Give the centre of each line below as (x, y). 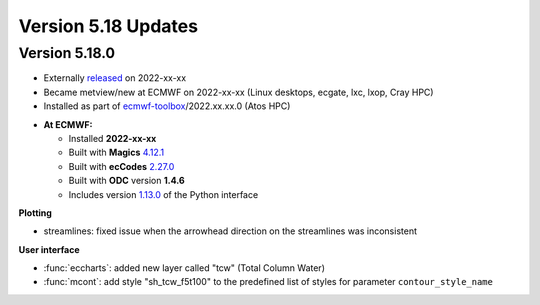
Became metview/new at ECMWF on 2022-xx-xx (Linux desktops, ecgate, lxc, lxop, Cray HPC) (238, 92)
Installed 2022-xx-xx (112, 138)
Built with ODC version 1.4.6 (126, 181)
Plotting (35, 212)
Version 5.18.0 (66, 53)
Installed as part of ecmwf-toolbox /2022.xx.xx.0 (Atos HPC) (167, 106)
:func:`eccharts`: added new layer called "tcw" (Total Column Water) (184, 268)
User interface (49, 249)
